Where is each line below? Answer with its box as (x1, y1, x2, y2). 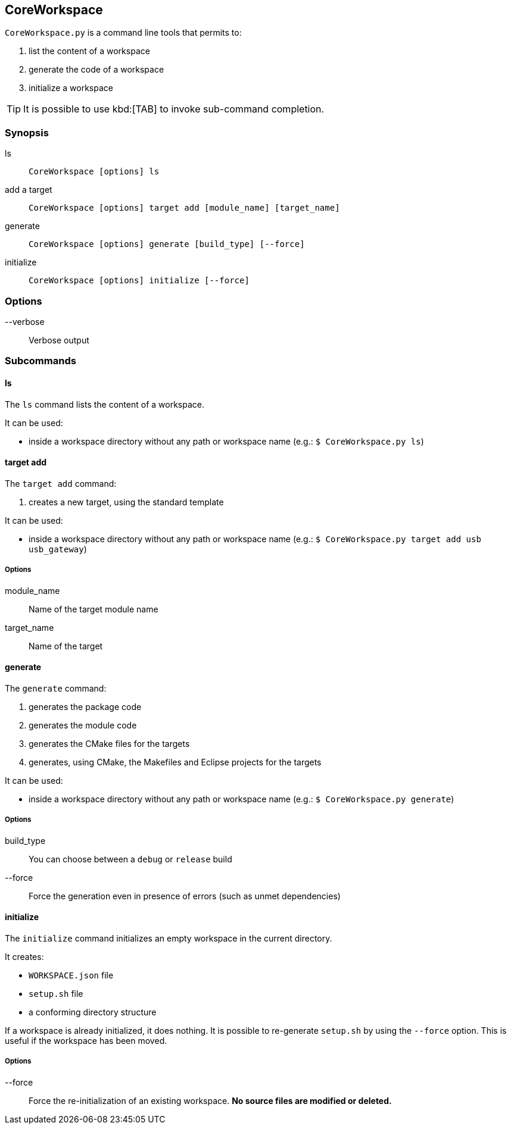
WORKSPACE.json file (29, 969, 114, 980)
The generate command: (5, 683, 107, 693)
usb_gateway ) (29, 543, 87, 554)
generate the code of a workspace (29, 64, 164, 75)
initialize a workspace (29, 83, 113, 93)
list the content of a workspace (29, 46, 150, 57)
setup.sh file (29, 988, 83, 999)
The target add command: (5, 478, 117, 489)
